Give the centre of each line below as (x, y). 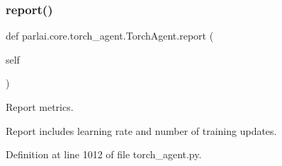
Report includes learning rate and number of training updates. (141, 130)
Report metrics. (40, 107)
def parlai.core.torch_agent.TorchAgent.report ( (110, 36)
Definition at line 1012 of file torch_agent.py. (104, 154)
